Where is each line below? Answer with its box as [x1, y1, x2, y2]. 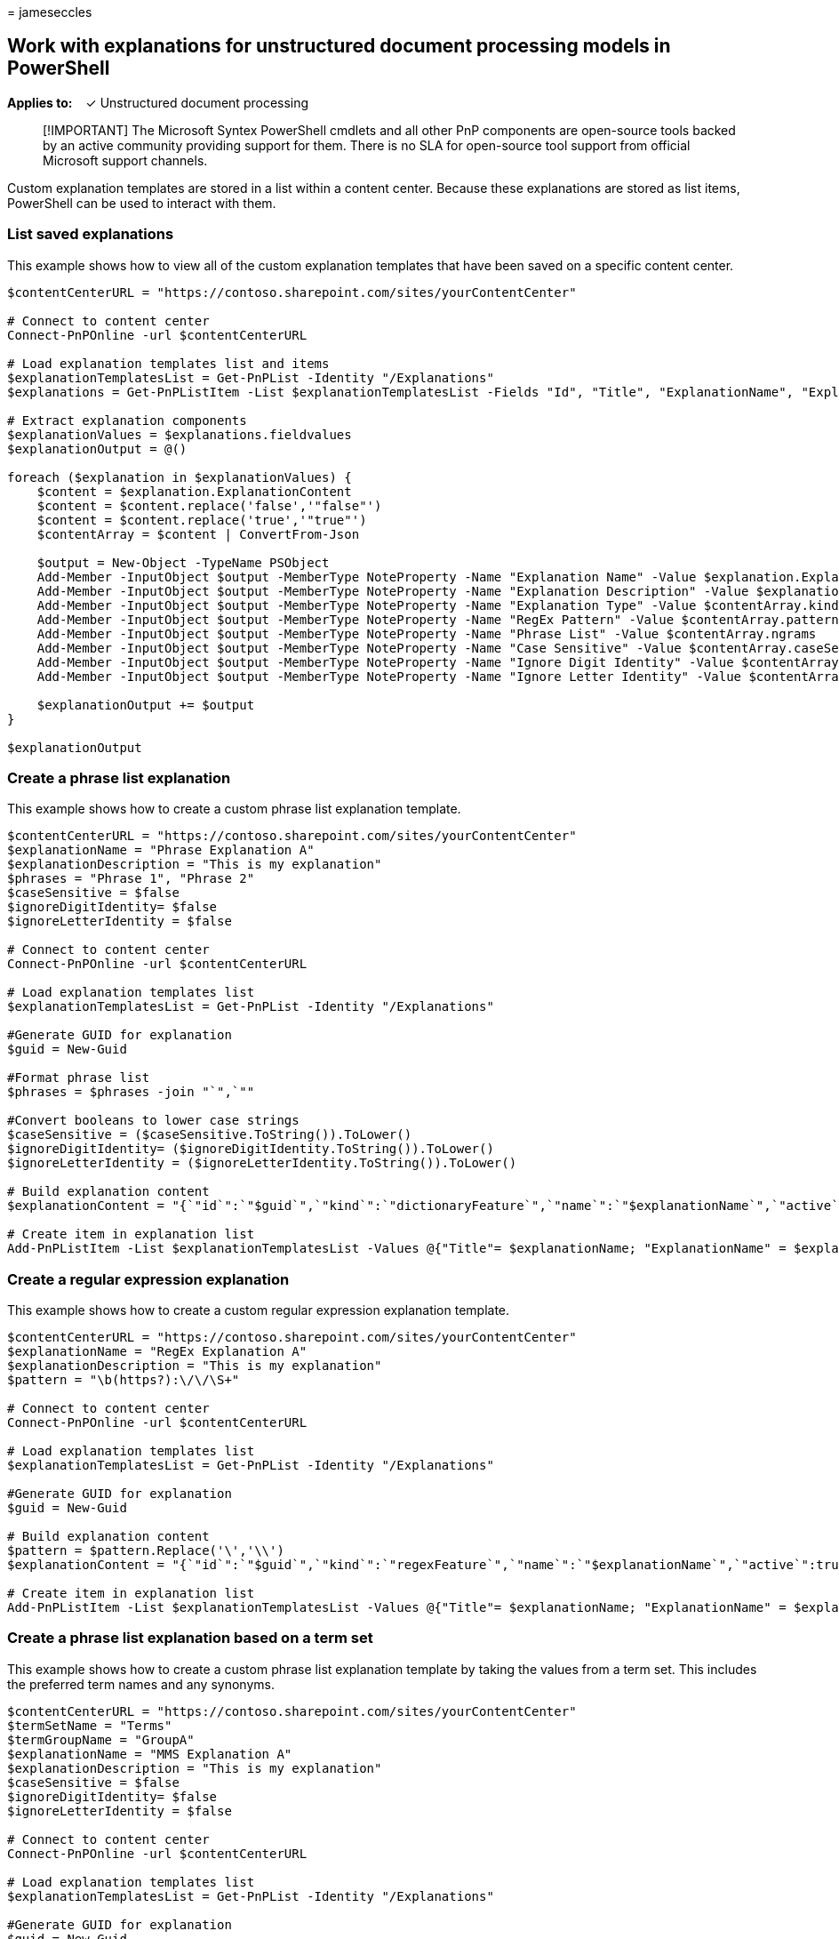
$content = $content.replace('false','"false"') [36, 498, 382, 513]
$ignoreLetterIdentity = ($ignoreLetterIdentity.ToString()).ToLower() [7, 1156, 517, 1171]
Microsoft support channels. [43, 152, 208, 168]
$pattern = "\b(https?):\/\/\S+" [7, 1373, 240, 1388]
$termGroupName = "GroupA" [7, 1732, 195, 1747]
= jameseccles [7, 4, 92, 20]
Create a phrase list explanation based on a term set [7, 1629, 373, 1647]
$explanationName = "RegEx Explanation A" [7, 1344, 308, 1359]
